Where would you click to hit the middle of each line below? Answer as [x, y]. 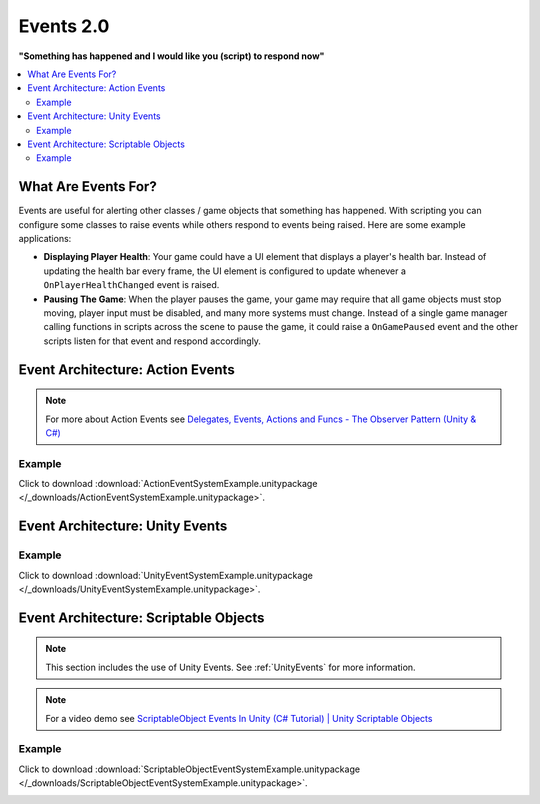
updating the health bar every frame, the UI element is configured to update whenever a [225, 271]
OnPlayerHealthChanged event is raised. [131, 285]
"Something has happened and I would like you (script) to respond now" [171, 56]
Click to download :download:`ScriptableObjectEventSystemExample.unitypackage [189, 769]
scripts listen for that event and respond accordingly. [152, 341]
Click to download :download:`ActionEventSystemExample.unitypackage [168, 484]
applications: [45, 238]
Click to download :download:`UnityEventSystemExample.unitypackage [166, 575]
